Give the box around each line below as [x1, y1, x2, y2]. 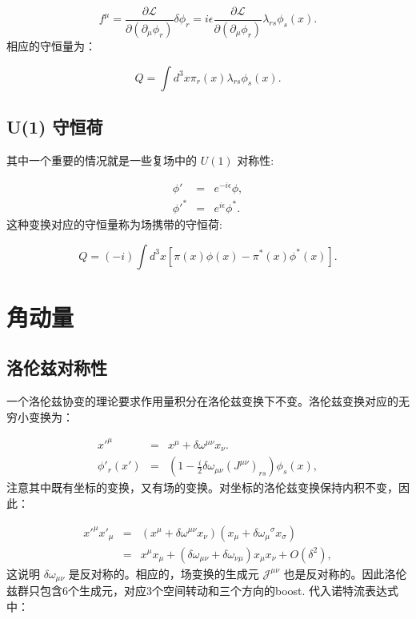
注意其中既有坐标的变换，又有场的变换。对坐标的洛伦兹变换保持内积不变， [6, 479, 398, 496]
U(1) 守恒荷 [6, 114, 103, 138]
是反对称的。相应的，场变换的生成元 [68, 565, 259, 581]
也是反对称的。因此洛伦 [283, 565, 407, 581]
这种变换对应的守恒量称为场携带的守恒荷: [6, 215, 222, 232]
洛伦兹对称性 [6, 355, 107, 380]
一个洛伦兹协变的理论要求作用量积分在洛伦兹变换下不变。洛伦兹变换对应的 [6, 393, 398, 409]
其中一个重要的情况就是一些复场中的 [6, 151, 197, 168]
